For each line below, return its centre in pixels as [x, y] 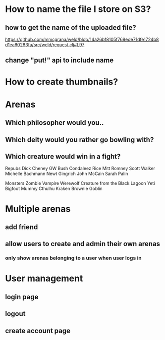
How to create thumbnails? [62, 82]
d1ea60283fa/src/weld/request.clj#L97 [45, 45]
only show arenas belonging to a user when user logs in [74, 258]
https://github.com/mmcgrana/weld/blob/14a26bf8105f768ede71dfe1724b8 [82, 39]
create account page [38, 331]
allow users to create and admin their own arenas [82, 244]
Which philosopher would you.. [55, 123]
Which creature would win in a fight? [63, 156]
